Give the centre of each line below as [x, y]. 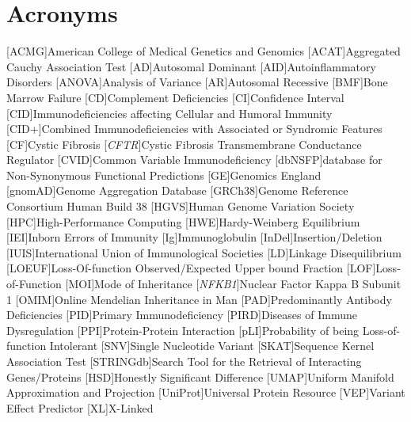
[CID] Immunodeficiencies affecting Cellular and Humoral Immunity [169, 113]
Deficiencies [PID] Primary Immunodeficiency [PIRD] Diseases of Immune [182, 315]
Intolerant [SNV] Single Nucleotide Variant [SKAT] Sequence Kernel [212, 346]
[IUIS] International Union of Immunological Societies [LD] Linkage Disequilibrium [204, 252]
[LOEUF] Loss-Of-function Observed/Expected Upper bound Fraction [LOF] [191, 268]
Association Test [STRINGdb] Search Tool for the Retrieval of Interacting [184, 361]
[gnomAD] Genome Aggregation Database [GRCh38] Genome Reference [177, 190]
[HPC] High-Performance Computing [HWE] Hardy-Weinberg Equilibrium [183, 221]
